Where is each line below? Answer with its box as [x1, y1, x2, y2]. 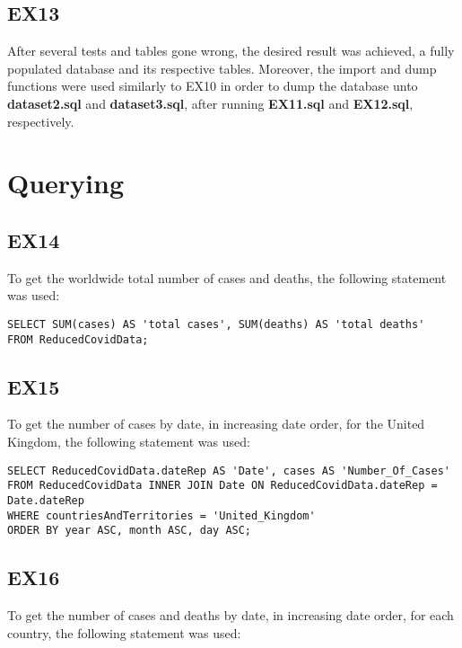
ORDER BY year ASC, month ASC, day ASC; [7, 524, 252, 537]
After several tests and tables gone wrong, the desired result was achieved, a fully [7, 41, 455, 60]
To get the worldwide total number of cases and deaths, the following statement [7, 268, 447, 287]
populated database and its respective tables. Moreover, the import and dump [7, 58, 437, 77]
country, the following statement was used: [7, 623, 241, 642]
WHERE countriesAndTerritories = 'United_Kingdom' [7, 509, 316, 522]
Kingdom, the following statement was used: [7, 432, 250, 451]
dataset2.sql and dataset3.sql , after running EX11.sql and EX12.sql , [7, 93, 414, 112]
